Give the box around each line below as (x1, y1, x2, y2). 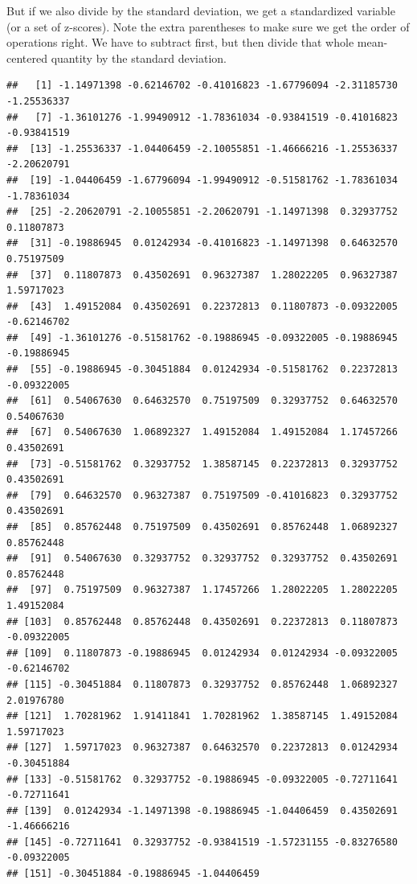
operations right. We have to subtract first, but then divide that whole (6, 34, 354, 51)
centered (6, 49, 47, 66)
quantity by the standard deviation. (51, 49, 227, 66)
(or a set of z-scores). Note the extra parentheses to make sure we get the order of (6, 18, 410, 35)
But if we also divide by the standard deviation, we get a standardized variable (6, 2, 395, 19)
